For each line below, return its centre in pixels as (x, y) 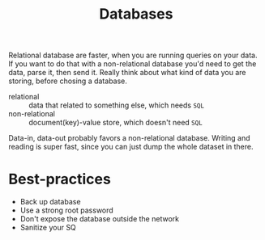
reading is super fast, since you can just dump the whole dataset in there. (131, 147)
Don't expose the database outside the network (100, 219)
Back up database (50, 202)
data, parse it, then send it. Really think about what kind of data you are (127, 73)
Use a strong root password (66, 210)
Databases (136, 14)
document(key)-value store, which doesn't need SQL (115, 123)
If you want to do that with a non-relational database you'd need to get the (132, 64)
